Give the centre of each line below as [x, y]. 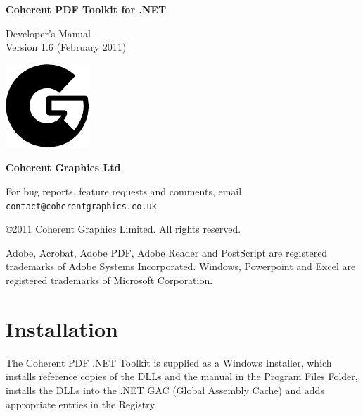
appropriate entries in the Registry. [81, 404]
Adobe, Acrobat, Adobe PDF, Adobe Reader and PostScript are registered [167, 252]
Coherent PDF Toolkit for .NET [86, 9]
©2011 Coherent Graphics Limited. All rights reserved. [123, 229]
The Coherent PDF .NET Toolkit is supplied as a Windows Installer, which [169, 362]
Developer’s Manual [48, 33]
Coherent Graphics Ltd [63, 167]
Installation [62, 328]
